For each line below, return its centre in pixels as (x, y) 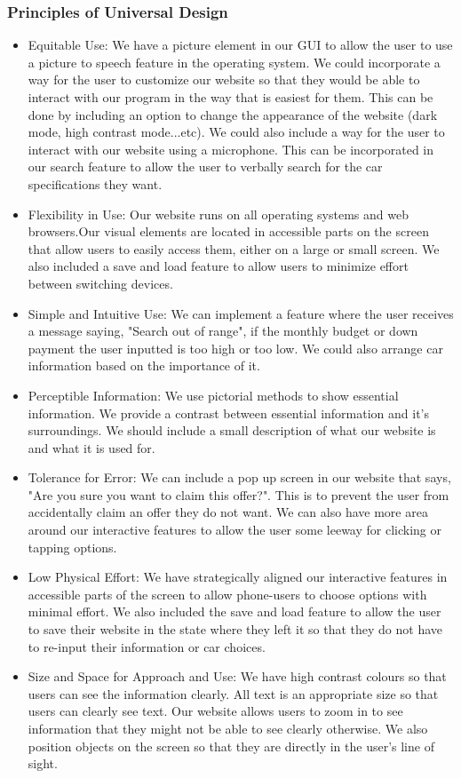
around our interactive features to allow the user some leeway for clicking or (234, 530)
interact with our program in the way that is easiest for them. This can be (230, 97)
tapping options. (72, 547)
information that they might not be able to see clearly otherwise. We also (228, 728)
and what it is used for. (91, 447)
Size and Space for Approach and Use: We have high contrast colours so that (237, 676)
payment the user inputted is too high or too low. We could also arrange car (235, 348)
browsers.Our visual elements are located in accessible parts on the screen (228, 231)
